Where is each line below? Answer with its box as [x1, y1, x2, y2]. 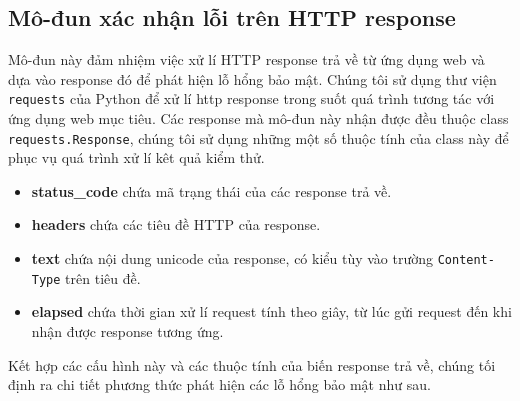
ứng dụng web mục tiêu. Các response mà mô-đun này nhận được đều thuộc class [8, 108, 509, 129]
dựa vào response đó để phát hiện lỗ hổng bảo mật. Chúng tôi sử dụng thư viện [8, 68, 497, 89]
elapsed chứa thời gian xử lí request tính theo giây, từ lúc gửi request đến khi [31, 301, 512, 322]
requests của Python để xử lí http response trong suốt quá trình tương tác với [8, 88, 495, 109]
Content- [437, 253, 495, 268]
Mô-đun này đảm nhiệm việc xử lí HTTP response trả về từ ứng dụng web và [8, 49, 485, 70]
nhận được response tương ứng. [31, 320, 224, 341]
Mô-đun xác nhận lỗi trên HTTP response [8, 2, 456, 33]
